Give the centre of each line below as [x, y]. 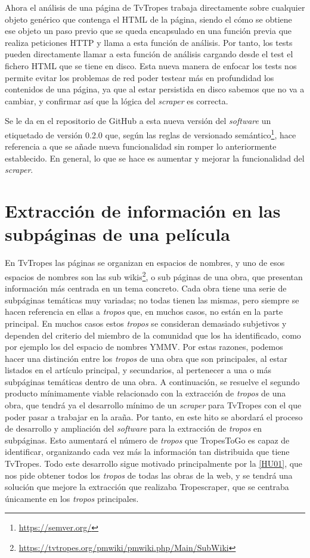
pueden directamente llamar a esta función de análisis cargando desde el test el [149, 54]
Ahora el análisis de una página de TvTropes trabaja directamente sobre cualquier [155, 7]
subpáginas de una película [117, 234]
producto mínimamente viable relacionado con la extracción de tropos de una [145, 393]
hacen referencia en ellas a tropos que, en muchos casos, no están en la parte [144, 311]
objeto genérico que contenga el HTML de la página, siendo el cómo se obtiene [148, 19]
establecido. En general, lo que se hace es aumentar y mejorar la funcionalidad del [155, 158]
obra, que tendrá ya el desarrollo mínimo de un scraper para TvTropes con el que [153, 405]
